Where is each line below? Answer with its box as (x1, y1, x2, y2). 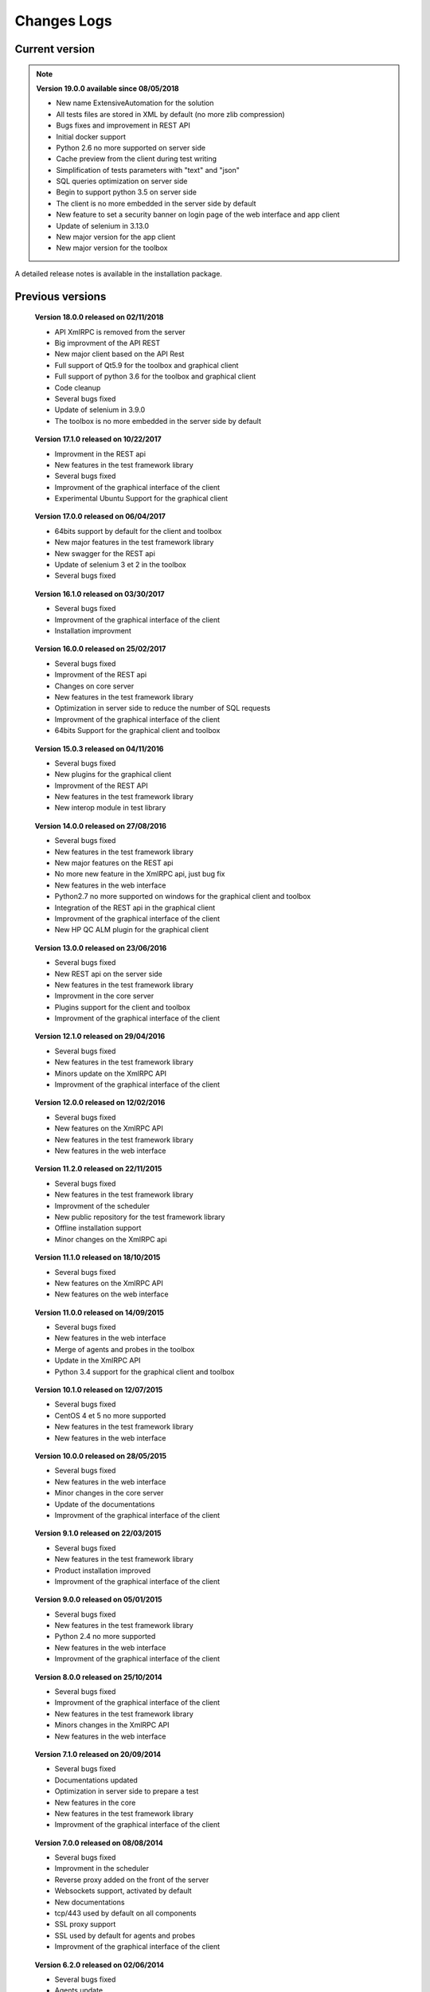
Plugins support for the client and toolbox (54, 1002, 191, 1012)
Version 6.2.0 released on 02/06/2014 (34, 1960, 165, 1970)
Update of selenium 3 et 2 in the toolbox (54, 560, 186, 570)
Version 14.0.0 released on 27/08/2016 (34, 821, 167, 830)
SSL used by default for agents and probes (54, 1931, 196, 1940)
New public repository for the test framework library (54, 1212, 225, 1221)
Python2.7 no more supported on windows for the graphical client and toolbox (54, 892, 311, 901)
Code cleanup (54, 382, 101, 392)
